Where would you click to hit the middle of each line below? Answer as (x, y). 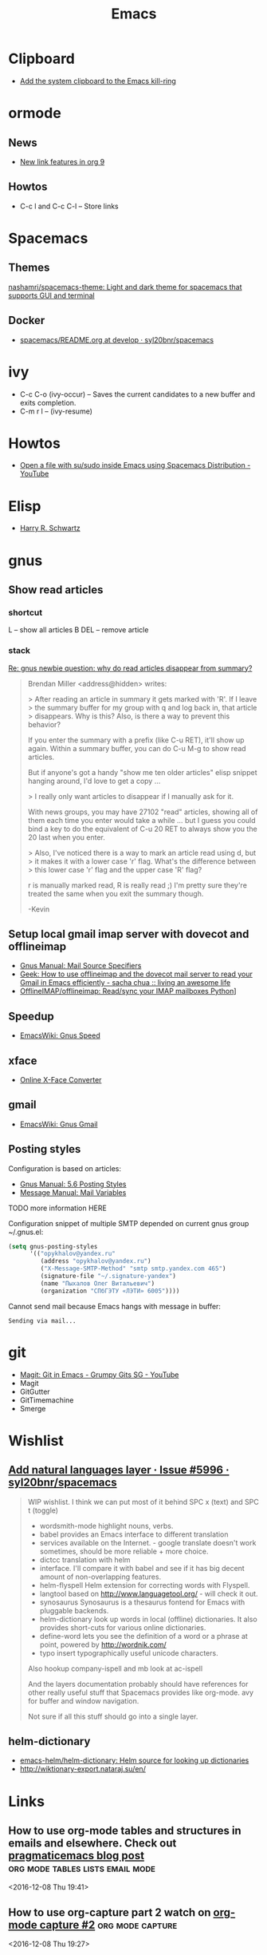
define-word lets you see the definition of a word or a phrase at (144, 1636)
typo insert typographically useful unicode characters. (129, 1652)
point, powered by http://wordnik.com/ (103, 1644)
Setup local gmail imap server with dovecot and (129, 934)
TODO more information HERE (58, 1208)
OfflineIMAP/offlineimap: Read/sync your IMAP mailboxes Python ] (128, 991)
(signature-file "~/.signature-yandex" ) (108, 1276)
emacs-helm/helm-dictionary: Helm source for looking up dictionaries (134, 1760)
